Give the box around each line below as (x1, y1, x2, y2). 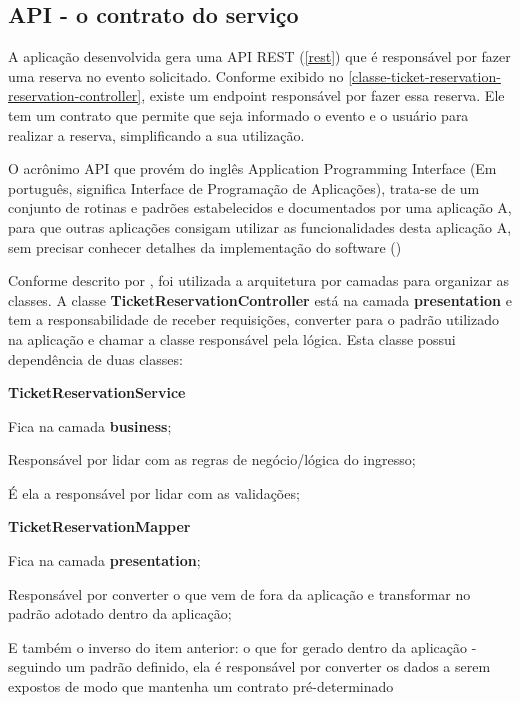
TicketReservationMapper (8, 516, 191, 537)
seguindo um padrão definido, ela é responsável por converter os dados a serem (8, 656, 491, 677)
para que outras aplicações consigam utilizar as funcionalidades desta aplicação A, (8, 216, 512, 237)
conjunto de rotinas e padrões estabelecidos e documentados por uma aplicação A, (8, 197, 512, 218)
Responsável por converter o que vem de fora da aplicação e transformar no (8, 583, 471, 604)
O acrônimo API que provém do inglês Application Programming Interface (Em (8, 158, 497, 179)
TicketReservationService (8, 382, 186, 403)
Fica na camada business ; (8, 415, 172, 436)
